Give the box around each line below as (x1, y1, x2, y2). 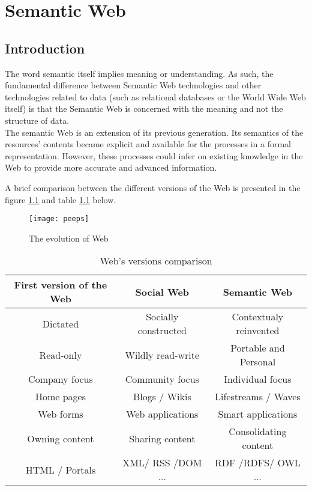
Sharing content (129, 431, 196, 445)
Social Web (135, 284, 190, 299)
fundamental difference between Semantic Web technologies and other (5, 79, 262, 91)
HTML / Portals (25, 462, 96, 477)
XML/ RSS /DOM (122, 456, 202, 470)
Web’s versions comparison (100, 254, 212, 268)
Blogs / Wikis (133, 389, 191, 404)
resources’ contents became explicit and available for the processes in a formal (5, 138, 291, 150)
